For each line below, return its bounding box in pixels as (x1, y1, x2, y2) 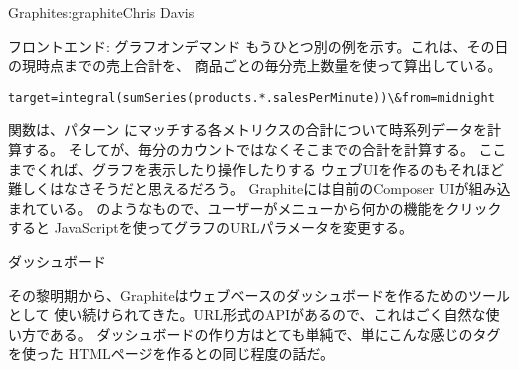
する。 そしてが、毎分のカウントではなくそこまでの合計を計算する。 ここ (21, 139, 507, 160)
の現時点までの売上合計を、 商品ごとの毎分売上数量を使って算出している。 (8, 55, 502, 76)
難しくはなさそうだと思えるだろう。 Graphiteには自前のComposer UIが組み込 (8, 178, 511, 199)
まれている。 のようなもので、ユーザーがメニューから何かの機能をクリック (8, 197, 502, 218)
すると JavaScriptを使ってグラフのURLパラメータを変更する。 (8, 217, 414, 238)
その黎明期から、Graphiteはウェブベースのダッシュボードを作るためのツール (8, 284, 510, 305)
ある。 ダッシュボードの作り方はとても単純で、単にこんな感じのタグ (49, 323, 501, 344)
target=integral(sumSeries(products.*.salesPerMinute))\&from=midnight (8, 90, 495, 105)
